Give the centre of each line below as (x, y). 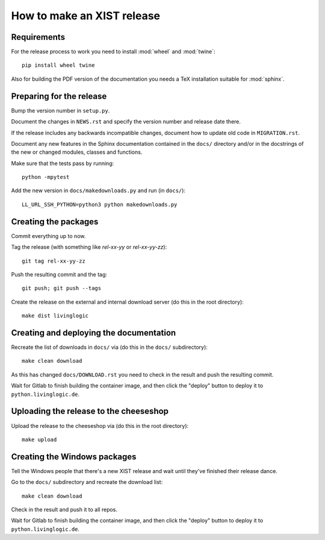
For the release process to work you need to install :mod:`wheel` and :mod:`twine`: (113, 52)
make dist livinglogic (55, 316)
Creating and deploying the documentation (94, 332)
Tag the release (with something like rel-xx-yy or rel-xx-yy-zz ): (89, 247)
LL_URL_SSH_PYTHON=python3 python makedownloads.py (100, 204)
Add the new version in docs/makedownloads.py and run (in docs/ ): (98, 190)
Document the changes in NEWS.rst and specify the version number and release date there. (126, 122)
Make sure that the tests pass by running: (63, 163)
